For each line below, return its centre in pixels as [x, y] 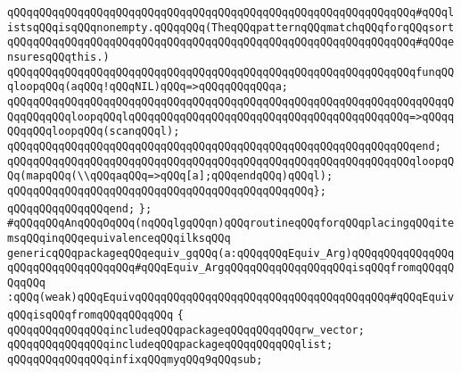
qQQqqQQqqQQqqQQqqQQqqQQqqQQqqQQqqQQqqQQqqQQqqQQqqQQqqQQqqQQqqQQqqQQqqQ [231, 101]
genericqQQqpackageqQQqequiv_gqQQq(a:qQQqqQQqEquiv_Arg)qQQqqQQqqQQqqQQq [231, 253]
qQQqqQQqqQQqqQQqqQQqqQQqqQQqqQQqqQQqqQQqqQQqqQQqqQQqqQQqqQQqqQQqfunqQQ [231, 72]
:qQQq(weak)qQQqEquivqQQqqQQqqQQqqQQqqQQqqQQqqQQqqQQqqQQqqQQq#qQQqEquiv [231, 298]
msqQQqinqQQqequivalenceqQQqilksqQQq [119, 238]
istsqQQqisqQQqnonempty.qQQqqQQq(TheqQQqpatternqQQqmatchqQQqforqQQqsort [231, 27]
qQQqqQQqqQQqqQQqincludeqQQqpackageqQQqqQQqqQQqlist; [170, 345]
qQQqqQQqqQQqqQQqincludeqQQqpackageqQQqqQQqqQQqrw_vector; [186, 330]
